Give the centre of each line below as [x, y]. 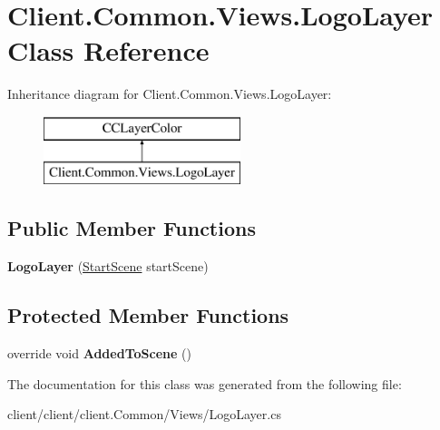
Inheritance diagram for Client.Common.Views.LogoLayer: [170, 94]
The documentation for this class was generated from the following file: [205, 383]
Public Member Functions [132, 228]
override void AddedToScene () [99, 353]
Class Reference [108, 50]
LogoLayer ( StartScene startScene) [108, 266]
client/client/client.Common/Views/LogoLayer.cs [144, 414]
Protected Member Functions [148, 315]
